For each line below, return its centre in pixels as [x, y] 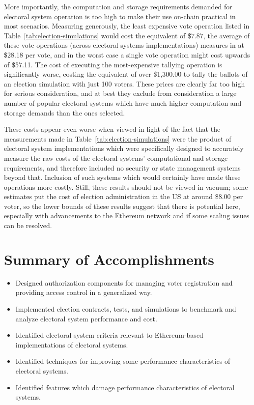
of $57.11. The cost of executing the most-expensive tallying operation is [113, 64]
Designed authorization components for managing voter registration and [124, 282]
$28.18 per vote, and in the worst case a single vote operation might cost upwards [127, 54]
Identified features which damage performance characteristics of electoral [125, 387]
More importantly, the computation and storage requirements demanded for [118, 6]
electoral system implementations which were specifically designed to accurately [124, 148]
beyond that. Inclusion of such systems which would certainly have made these [122, 177]
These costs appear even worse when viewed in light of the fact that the [112, 129]
